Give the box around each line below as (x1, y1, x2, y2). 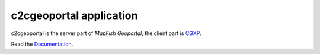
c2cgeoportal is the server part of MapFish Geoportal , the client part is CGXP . (11, 30, 201, 37)
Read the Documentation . (11, 40, 73, 47)
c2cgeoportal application (11, 9, 138, 22)
